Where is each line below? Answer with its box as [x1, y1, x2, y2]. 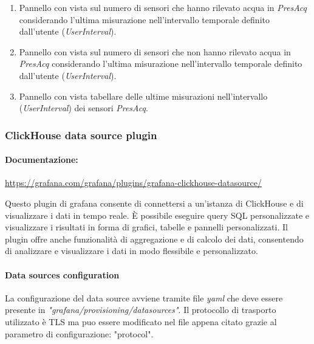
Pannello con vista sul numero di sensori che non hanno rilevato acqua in [19, 45, 291, 58]
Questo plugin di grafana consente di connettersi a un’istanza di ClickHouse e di [5, 196, 304, 209]
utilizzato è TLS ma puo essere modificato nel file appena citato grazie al [5, 315, 277, 328]
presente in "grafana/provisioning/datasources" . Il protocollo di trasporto [5, 303, 276, 316]
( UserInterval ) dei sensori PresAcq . [19, 101, 148, 114]
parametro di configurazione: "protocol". [5, 327, 154, 340]
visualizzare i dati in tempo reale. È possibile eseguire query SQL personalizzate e [5, 208, 310, 221]
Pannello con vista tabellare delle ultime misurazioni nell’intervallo [19, 89, 268, 102]
